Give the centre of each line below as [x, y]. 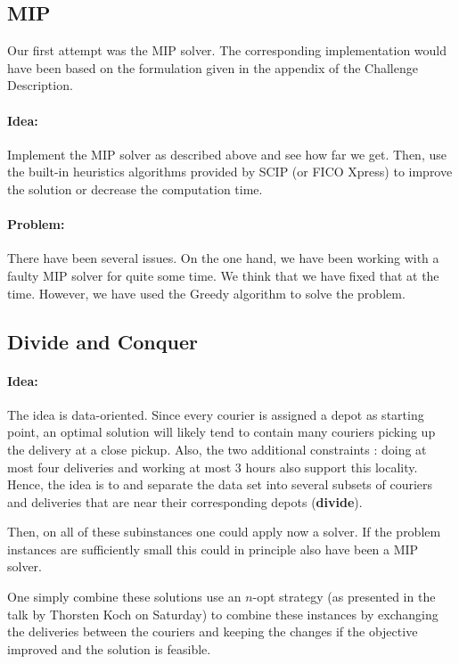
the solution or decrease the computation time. [135, 189]
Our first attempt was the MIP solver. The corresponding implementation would [227, 50]
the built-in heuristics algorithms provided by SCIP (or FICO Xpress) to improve [230, 172]
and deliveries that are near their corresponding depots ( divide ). [185, 501]
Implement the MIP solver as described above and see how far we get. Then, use [227, 154]
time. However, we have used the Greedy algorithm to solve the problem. [206, 293]
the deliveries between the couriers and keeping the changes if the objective [213, 631]
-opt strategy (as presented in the [344, 597]
